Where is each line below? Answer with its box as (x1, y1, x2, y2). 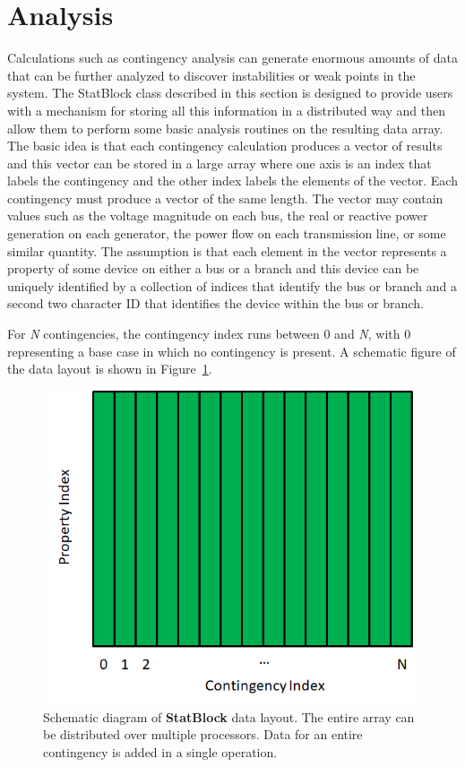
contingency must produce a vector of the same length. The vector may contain (7, 188, 443, 207)
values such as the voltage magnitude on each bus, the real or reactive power (7, 206, 428, 225)
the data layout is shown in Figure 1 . (7, 359, 212, 378)
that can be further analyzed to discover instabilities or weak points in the (7, 65, 416, 84)
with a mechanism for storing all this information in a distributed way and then (7, 100, 445, 119)
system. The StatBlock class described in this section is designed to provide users (7, 83, 453, 102)
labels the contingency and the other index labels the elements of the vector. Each (7, 171, 458, 190)
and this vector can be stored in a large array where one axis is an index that (7, 153, 432, 172)
